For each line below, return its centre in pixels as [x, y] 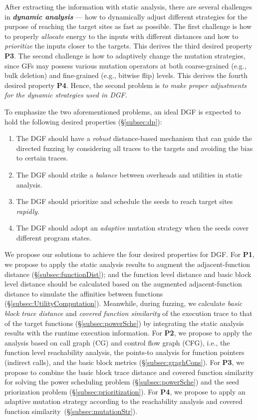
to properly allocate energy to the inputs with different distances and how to [122, 36]
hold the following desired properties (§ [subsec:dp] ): [83, 121]
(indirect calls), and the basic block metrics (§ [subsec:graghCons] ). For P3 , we [125, 362]
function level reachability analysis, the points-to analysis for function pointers [125, 352]
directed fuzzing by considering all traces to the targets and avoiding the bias [134, 148]
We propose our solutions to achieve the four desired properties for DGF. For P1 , [129, 254]
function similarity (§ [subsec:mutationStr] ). [71, 411]
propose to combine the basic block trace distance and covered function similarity [129, 372]
